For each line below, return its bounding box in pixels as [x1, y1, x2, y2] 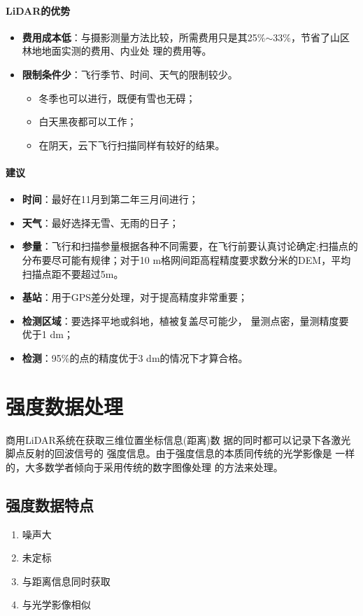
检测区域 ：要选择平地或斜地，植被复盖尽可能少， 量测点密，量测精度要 [22, 313, 349, 328]
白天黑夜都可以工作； [38, 114, 137, 129]
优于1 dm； [22, 327, 73, 342]
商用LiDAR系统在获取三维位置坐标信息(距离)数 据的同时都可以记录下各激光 [6, 432, 351, 447]
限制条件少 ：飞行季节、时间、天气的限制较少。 [22, 66, 238, 81]
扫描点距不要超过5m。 [22, 266, 124, 281]
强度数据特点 [6, 493, 94, 515]
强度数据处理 [6, 391, 124, 420]
